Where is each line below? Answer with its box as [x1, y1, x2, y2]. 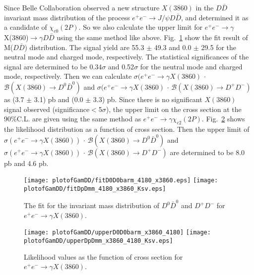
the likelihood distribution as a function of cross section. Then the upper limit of [4, 123, 250, 134]
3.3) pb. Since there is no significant [93, 94, 202, 104]
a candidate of [4, 22, 47, 32]
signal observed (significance [4, 104, 90, 114]
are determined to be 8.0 [170, 147, 245, 157]
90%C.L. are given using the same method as [4, 113, 141, 124]
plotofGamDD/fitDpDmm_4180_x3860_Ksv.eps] [24, 185, 166, 192]
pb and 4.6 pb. [4, 158, 49, 168]
